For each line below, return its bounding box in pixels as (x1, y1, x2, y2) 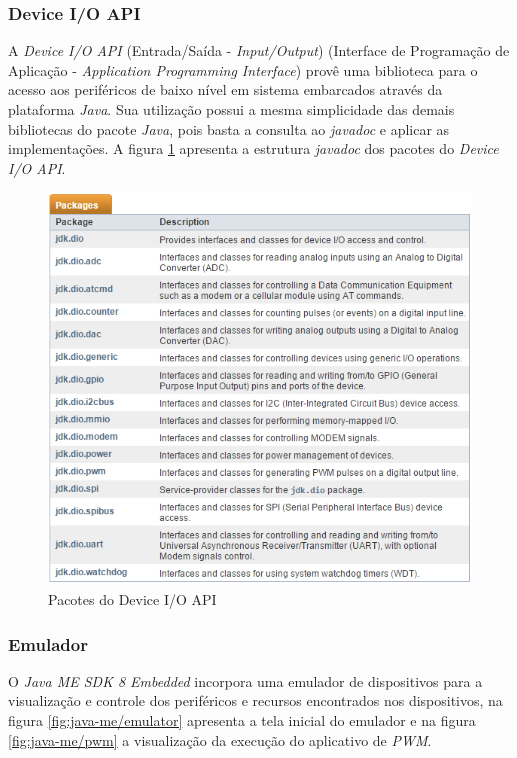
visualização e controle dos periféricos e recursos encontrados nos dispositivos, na (8, 690, 503, 711)
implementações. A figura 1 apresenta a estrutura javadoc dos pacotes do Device (8, 138, 499, 159)
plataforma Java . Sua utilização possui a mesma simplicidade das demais (8, 99, 455, 119)
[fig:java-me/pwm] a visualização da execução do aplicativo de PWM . (8, 729, 432, 750)
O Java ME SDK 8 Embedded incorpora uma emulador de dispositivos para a (8, 670, 483, 691)
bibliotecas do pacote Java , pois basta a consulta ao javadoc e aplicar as (8, 118, 450, 139)
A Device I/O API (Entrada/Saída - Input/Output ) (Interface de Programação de (8, 40, 510, 61)
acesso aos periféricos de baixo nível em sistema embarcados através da (8, 79, 443, 100)
